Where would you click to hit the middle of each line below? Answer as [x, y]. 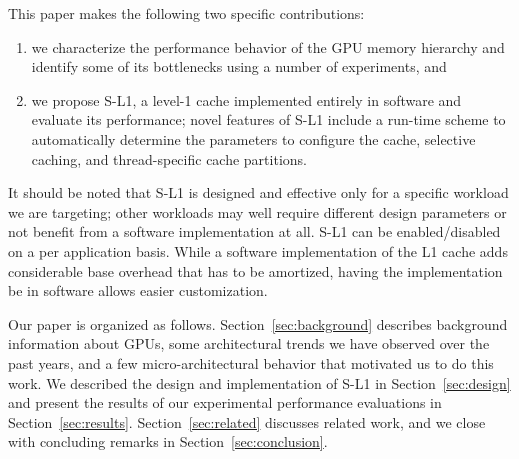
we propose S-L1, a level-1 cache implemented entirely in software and [246, 99]
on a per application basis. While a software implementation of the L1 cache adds [258, 250]
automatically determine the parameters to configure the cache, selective [253, 138]
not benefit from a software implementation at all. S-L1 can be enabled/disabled [254, 231]
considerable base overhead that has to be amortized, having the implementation [255, 270]
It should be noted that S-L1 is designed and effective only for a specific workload [258, 192]
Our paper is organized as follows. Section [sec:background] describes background [258, 323]
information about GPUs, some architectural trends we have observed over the [249, 343]
